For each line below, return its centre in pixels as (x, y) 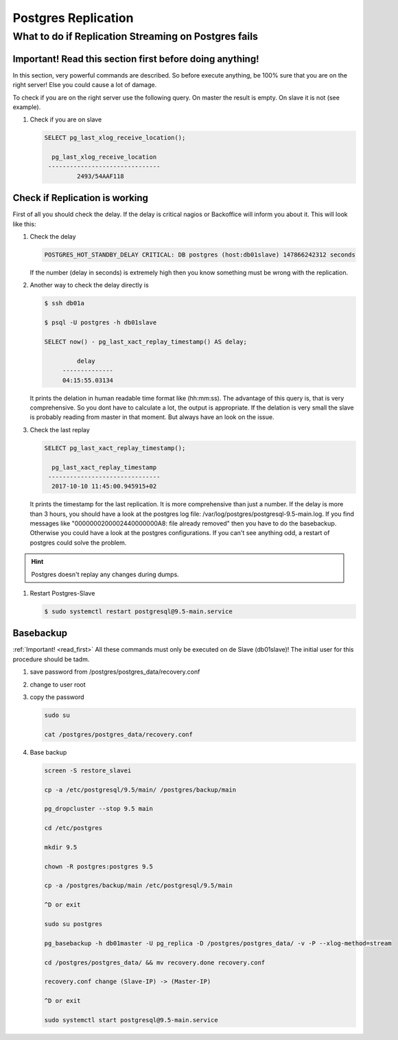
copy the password (57, 697)
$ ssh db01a (65, 303)
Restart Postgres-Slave (62, 593)
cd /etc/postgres (73, 828)
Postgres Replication (73, 18)
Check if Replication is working (81, 198)
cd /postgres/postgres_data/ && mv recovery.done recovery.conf (155, 962)
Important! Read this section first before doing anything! (136, 59)
